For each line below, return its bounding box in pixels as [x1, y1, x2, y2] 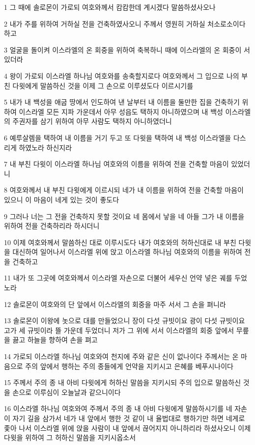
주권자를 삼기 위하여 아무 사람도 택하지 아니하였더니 [12, 116, 172, 126]
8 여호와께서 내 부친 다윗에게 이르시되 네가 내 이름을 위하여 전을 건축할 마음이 [4, 185, 244, 195]
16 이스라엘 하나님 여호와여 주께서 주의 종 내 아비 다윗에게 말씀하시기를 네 [4, 403, 232, 414]
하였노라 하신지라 [19, 142, 72, 152]
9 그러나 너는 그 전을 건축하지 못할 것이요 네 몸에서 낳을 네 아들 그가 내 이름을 [4, 211, 245, 221]
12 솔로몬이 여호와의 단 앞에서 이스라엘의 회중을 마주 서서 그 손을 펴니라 [4, 299, 226, 309]
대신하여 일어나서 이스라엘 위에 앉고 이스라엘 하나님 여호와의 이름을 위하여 [12, 247, 242, 257]
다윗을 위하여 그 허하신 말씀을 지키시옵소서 [4, 432, 136, 443]
